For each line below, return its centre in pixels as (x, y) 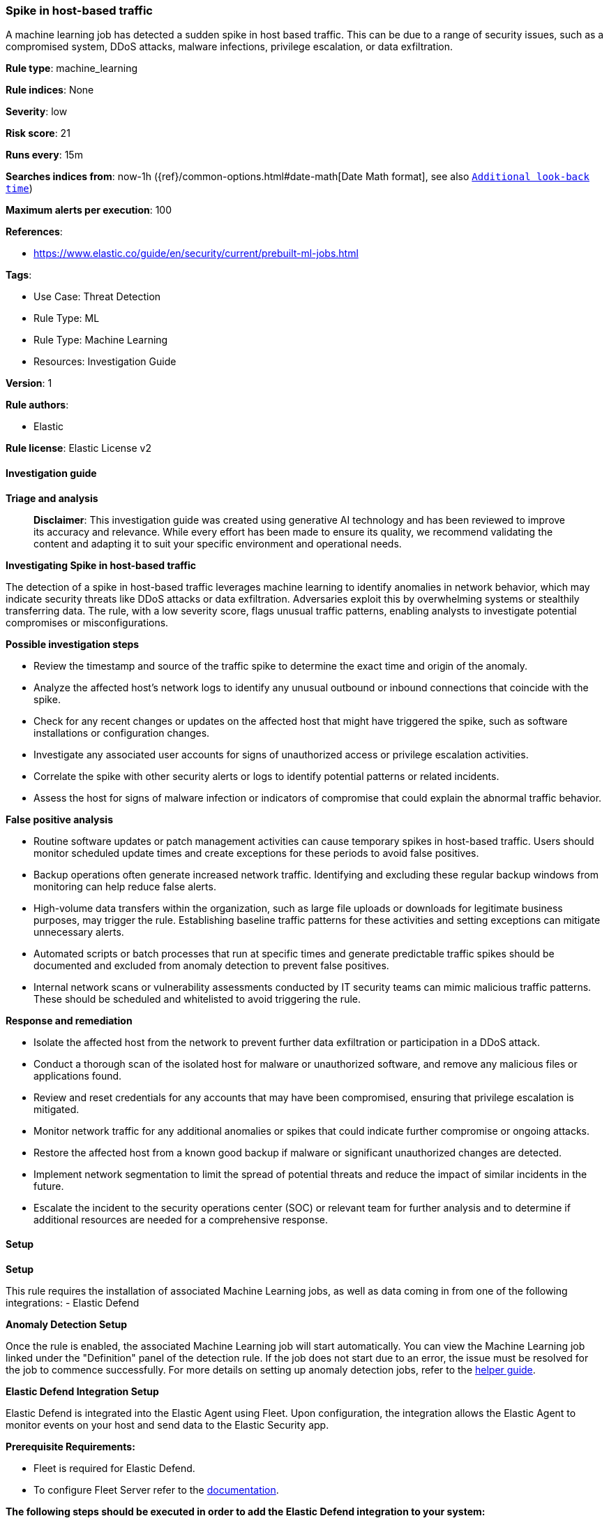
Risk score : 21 (38, 133)
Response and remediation (69, 1020)
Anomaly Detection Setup (67, 1324)
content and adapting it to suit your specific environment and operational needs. (218, 543)
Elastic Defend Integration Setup (82, 1391)
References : (34, 232)
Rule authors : (37, 405)
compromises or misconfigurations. (87, 622)
